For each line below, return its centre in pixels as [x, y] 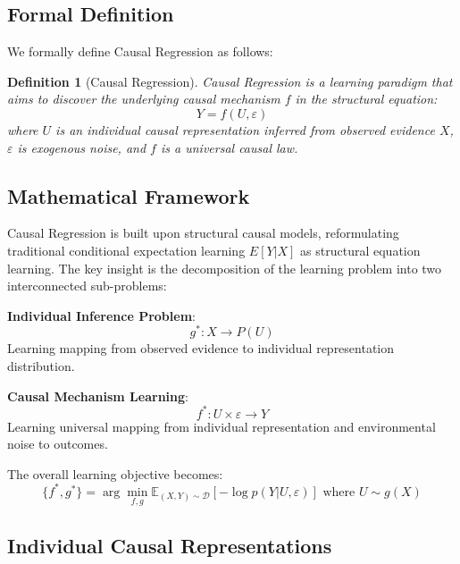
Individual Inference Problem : [101, 315]
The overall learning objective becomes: [115, 473]
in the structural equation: [366, 99]
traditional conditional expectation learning [126, 250]
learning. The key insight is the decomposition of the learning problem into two [225, 268]
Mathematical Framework [129, 195]
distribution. [41, 366]
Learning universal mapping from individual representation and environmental [222, 426]
